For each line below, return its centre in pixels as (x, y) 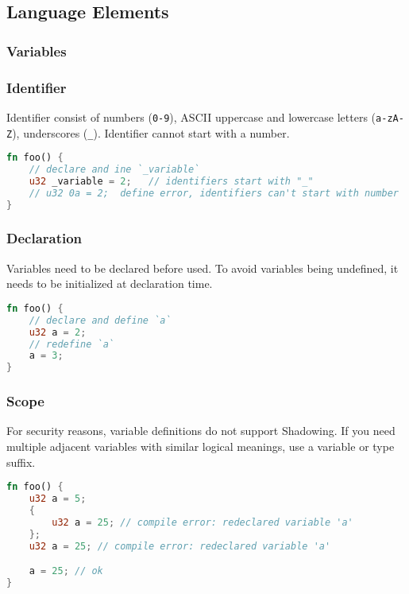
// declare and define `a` (100, 320)
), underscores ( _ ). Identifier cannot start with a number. (151, 132)
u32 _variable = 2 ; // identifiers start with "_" (171, 181)
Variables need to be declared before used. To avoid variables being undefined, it (203, 268)
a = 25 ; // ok (66, 571)
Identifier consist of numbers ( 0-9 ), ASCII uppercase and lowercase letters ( (191, 116)
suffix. (21, 462)
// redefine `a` (72, 344)
